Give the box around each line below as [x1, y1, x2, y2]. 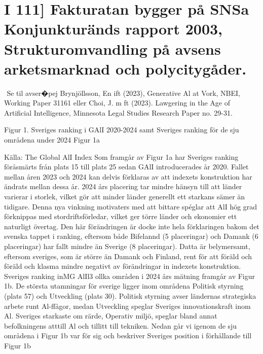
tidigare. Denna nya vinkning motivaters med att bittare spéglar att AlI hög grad [4, 201, 257, 211]
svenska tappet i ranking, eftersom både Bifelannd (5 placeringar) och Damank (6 [4, 231, 258, 241]
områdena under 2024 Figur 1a [4, 134, 100, 145]
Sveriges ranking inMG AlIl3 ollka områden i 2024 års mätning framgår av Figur [4, 270, 255, 281]
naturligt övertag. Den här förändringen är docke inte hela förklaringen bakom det [4, 221, 259, 231]
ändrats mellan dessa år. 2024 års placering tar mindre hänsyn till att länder [4, 181, 242, 192]
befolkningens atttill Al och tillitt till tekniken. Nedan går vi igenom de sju [4, 320, 237, 331]
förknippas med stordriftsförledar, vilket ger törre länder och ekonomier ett [4, 211, 237, 222]
